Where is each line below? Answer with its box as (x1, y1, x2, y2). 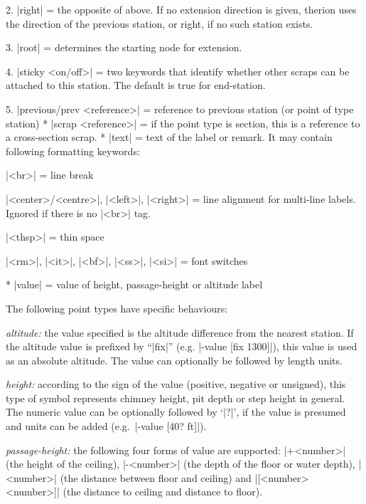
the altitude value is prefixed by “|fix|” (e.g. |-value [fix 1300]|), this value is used (6, 339, 357, 354)
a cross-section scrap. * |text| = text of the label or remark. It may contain (6, 130, 333, 145)
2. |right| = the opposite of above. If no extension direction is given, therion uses (6, 2, 357, 16)
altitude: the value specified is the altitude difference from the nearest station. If (6, 325, 354, 340)
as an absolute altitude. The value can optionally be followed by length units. (6, 352, 343, 367)
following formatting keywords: (6, 143, 140, 158)
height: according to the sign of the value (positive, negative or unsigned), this (6, 377, 346, 392)
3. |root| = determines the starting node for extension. (6, 40, 242, 55)
